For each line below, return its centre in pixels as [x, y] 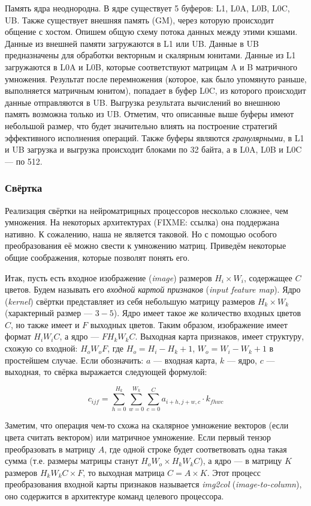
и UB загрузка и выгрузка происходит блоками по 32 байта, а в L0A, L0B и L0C [153, 149]
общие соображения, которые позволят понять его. [97, 257]
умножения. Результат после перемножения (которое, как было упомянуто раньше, [156, 78]
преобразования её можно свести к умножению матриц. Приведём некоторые [146, 245]
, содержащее [268, 277]
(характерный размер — [49, 313]
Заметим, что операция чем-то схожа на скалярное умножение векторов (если [147, 425]
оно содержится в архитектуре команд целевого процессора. [114, 495]
